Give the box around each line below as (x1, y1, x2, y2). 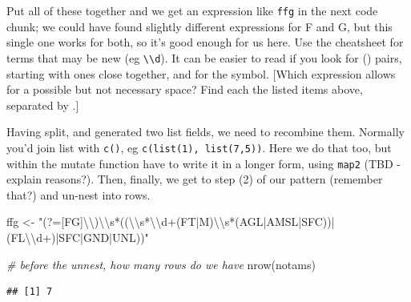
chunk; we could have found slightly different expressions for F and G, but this (6, 18, 393, 34)
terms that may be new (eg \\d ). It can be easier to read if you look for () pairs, (6, 49, 402, 66)
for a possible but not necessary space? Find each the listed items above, (6, 81, 363, 98)
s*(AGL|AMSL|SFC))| (224, 213, 335, 230)
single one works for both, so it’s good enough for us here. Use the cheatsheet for (6, 34, 404, 50)
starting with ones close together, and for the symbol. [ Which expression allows (6, 65, 396, 82)
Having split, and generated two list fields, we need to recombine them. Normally (6, 123, 405, 140)
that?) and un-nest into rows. (6, 186, 151, 203)
